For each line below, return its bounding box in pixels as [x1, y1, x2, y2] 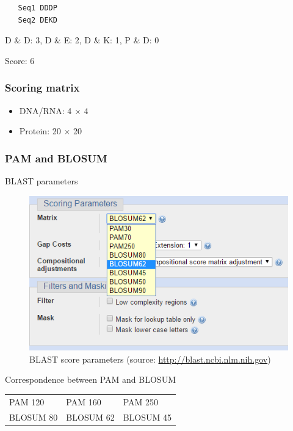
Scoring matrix [5, 80, 80, 95]
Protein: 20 [19, 125, 61, 137]
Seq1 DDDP [18, 4, 57, 12]
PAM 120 [9, 395, 45, 408]
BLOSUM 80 [9, 410, 58, 423]
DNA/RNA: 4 [19, 104, 72, 117]
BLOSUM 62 [66, 410, 115, 423]
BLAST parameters [5, 175, 78, 187]
